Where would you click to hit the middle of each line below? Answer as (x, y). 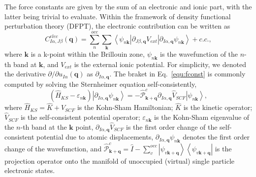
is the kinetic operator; (218, 107)
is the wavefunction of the (199, 53)
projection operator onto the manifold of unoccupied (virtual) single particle (120, 160)
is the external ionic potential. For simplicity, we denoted (160, 64)
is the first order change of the (172, 126)
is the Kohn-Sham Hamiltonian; (125, 107)
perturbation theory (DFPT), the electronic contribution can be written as (117, 26)
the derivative (25, 74)
